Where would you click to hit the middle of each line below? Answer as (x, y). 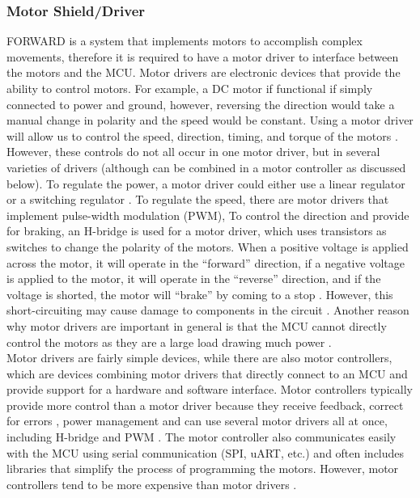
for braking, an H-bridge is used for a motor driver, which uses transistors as (197, 231)
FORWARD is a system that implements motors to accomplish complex (185, 41)
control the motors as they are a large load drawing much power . (169, 342)
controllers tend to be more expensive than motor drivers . (152, 484)
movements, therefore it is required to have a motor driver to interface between (203, 56)
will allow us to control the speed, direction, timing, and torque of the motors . (202, 135)
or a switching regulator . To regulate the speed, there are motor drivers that (198, 199)
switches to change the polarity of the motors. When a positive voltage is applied (208, 246)
